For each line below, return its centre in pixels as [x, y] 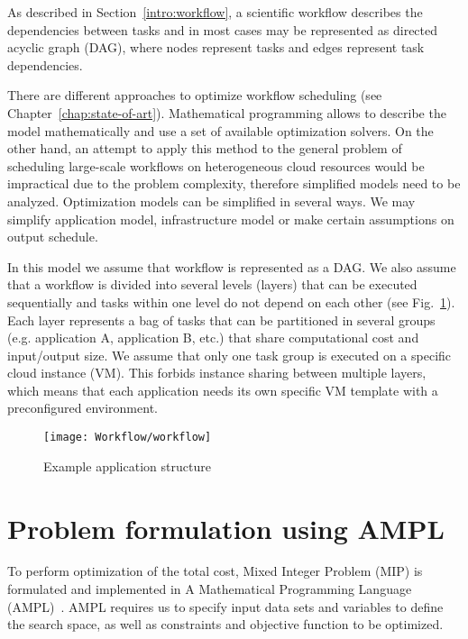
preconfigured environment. [83, 408]
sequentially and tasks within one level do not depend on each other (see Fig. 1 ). [231, 301]
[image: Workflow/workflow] [128, 438]
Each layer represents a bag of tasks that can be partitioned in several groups [221, 319]
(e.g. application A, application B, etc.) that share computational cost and [213, 338]
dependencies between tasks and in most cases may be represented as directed [223, 29]
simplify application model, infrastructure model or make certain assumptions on [231, 219]
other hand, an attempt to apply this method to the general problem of [205, 148]
